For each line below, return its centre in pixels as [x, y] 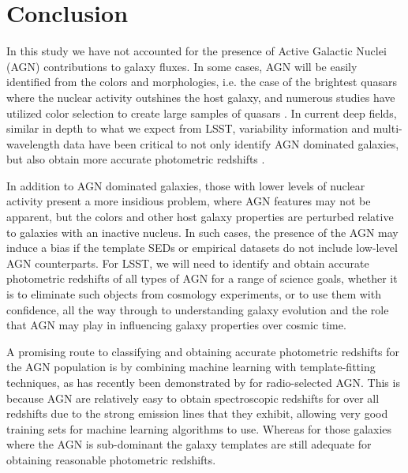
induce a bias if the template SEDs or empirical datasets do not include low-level [202, 248]
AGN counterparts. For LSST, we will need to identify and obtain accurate [188, 263]
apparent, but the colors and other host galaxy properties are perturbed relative [200, 217]
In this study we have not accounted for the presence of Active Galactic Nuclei [197, 51]
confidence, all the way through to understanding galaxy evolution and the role [198, 309]
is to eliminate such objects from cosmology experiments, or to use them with [194, 294]
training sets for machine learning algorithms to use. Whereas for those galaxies [199, 428]
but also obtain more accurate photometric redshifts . [136, 159]
